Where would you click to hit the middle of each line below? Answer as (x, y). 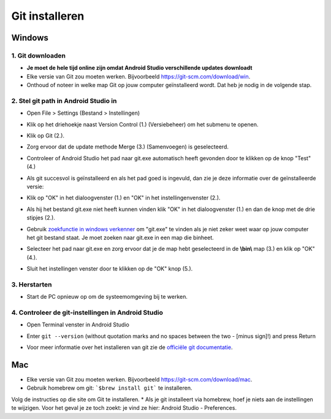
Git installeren (48, 16)
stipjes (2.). (41, 218)
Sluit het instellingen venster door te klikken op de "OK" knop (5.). (110, 269)
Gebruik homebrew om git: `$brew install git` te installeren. (109, 388)
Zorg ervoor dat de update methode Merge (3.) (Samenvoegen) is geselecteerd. (128, 147)
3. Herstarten (32, 284)
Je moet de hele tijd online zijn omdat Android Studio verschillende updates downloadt (139, 68)
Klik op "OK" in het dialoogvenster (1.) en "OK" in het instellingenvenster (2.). (124, 198)
